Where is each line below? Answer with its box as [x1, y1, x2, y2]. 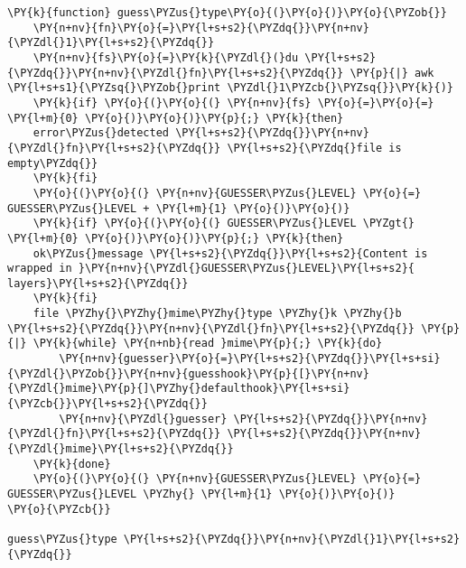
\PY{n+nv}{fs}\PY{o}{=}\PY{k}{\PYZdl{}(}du [33, 51, 299, 64]
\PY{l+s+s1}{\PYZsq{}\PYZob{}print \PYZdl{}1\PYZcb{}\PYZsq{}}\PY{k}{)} [7, 81, 453, 95]
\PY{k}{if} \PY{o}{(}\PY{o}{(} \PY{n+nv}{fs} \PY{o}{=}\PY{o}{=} [33, 96, 434, 109]
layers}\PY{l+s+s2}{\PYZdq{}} [7, 276, 189, 290]
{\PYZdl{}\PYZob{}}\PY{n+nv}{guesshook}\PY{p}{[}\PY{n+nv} [7, 367, 369, 380]
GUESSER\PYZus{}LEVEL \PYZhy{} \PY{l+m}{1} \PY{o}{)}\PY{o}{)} [7, 488, 396, 500]
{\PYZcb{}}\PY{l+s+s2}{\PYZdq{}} [7, 397, 208, 411]
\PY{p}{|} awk [349, 66, 434, 79]
